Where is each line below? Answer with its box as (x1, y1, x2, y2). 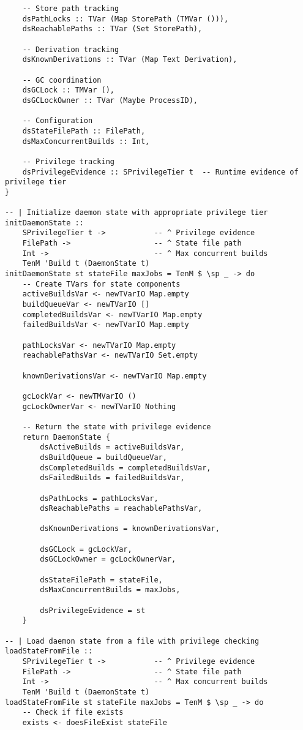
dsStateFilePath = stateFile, (40, 575, 163, 584)
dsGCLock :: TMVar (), (22, 86, 114, 95)
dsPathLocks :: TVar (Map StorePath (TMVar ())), (22, 14, 229, 23)
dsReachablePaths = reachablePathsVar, (40, 504, 203, 513)
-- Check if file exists (22, 708, 124, 717)
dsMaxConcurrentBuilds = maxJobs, (40, 585, 181, 595)
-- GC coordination (22, 75, 102, 85)
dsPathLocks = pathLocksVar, (40, 494, 159, 503)
